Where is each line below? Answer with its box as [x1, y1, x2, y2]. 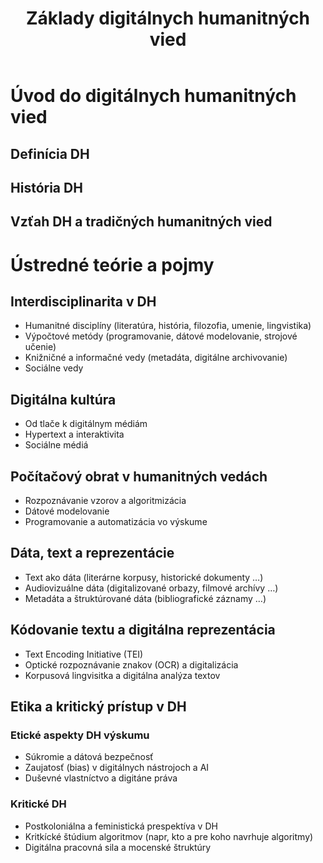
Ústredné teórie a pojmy [10, 253, 215, 276]
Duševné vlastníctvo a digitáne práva [24, 772, 178, 784]
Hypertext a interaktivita [24, 428, 125, 441]
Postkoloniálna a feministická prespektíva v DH [24, 820, 218, 832]
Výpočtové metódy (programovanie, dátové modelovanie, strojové [24, 330, 298, 342]
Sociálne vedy [24, 362, 84, 374]
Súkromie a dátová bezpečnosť [24, 751, 154, 763]
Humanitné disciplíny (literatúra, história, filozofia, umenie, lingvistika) [24, 320, 312, 332]
